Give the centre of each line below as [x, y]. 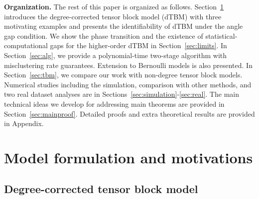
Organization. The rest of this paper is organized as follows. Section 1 [114, 6]
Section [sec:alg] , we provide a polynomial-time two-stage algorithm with [116, 55]
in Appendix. [24, 123]
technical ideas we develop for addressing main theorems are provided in [114, 103]
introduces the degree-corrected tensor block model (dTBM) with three [113, 16]
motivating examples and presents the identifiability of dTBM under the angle [124, 26]
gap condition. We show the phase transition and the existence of [104, 35]
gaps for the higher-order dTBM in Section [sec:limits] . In [138, 45]
